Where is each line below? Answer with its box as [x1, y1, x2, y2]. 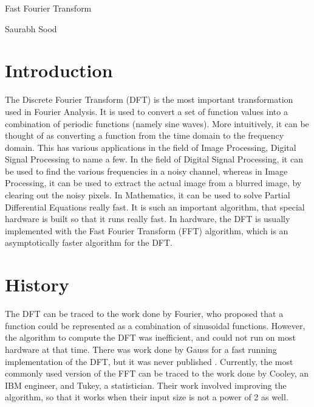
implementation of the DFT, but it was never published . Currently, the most [5, 355, 293, 367]
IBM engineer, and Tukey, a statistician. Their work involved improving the [5, 378, 287, 391]
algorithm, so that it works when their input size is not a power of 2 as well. [5, 391, 288, 403]
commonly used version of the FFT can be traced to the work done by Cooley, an [5, 367, 309, 380]
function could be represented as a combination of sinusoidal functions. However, [5, 319, 305, 332]
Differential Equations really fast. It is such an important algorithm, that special [5, 200, 305, 213]
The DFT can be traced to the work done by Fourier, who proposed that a [5, 307, 284, 320]
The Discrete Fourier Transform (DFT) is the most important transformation [5, 93, 293, 106]
